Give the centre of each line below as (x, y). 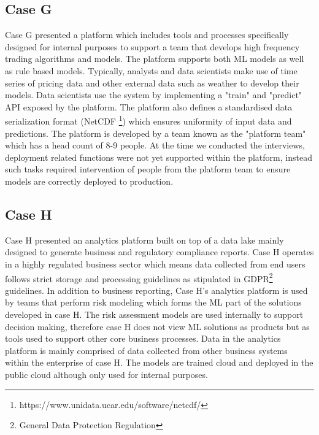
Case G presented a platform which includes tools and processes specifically (147, 35)
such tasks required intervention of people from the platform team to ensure (148, 169)
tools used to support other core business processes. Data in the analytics (143, 338)
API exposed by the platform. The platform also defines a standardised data (149, 106)
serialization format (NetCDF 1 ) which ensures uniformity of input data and (148, 120)
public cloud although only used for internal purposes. (106, 374)
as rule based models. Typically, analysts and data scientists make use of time (151, 70)
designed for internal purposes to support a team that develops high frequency (152, 46)
